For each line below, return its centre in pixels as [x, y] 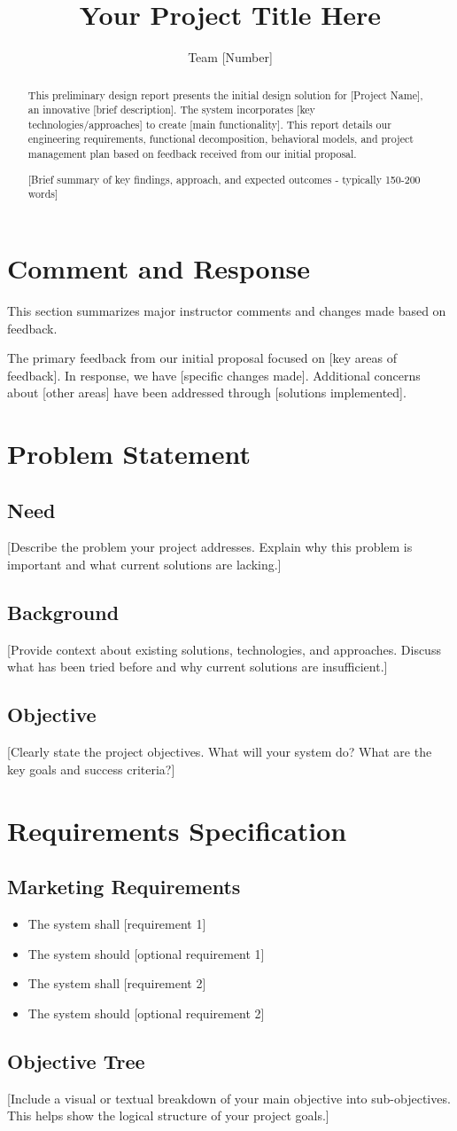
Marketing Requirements [124, 887]
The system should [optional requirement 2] [146, 1013]
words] [43, 194]
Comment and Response [159, 268]
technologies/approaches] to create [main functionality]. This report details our [209, 124]
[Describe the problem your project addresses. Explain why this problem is [210, 547]
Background [63, 613]
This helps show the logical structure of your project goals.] [168, 1115]
